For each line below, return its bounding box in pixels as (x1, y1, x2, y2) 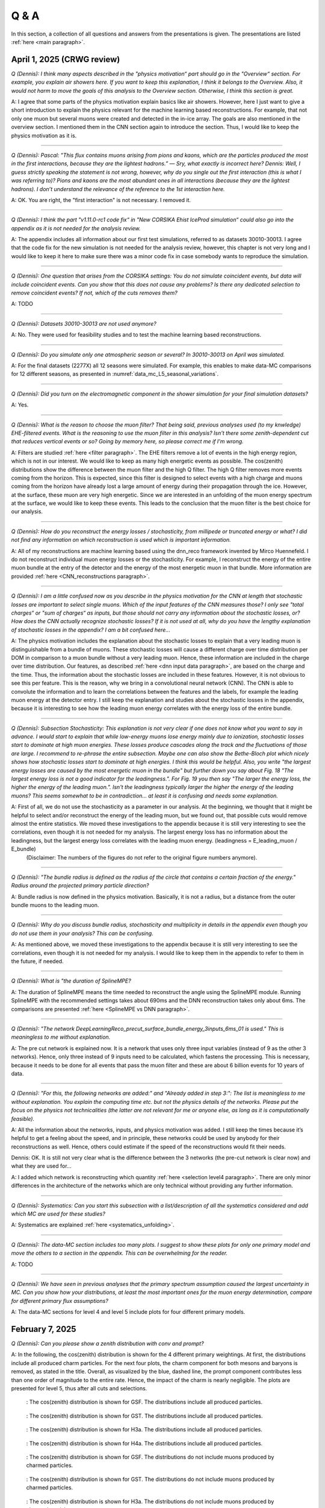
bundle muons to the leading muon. (11, 902, 99, 909)
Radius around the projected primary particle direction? (11, 882, 149, 889)
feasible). (11, 1115, 35, 1122)
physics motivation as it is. (11, 131, 77, 139)
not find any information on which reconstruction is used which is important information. (11, 536, 231, 543)
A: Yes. (11, 401, 29, 408)
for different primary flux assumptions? (11, 1297, 108, 1304)
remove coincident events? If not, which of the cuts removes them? (11, 290, 178, 297)
